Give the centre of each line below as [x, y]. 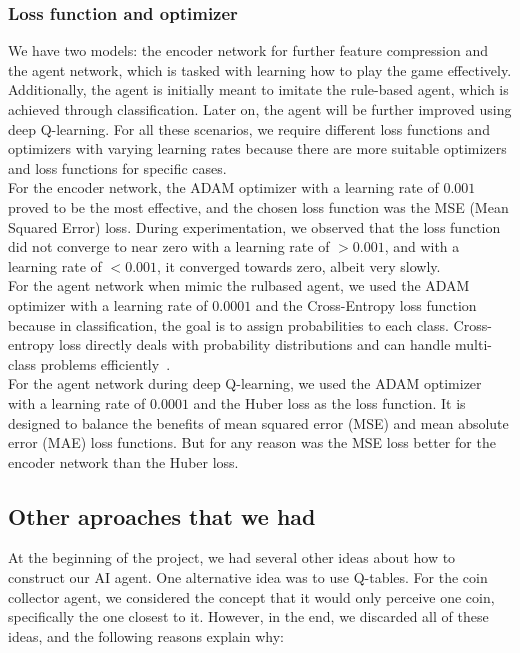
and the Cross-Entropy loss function [366, 304]
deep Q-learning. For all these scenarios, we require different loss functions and [249, 128]
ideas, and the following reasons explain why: [146, 635]
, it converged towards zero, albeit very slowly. [299, 265]
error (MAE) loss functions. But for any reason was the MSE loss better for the [252, 442]
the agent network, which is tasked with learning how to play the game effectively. [260, 69]
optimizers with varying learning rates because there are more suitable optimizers [257, 148]
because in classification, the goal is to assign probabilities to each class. [228, 324]
